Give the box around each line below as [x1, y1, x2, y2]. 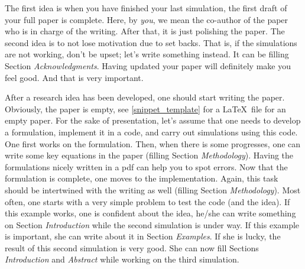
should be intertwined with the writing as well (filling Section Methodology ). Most [5, 183, 301, 196]
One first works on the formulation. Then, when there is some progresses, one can [5, 137, 301, 150]
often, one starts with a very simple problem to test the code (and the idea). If [5, 195, 290, 208]
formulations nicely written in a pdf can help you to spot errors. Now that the [5, 160, 288, 173]
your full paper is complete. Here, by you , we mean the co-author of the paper [5, 13, 288, 25]
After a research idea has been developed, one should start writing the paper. [5, 91, 285, 103]
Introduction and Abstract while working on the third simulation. [5, 253, 239, 265]
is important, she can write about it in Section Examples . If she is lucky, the [5, 230, 281, 242]
